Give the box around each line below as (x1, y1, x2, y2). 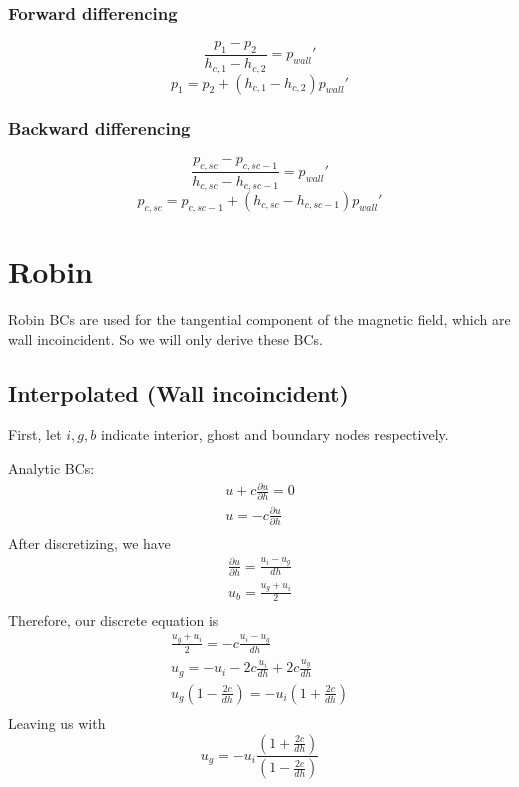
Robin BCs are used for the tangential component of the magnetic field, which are (8, 308, 511, 329)
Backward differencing (8, 116, 191, 141)
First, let (8, 424, 62, 445)
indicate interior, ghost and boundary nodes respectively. (100, 424, 449, 445)
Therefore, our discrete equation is (8, 609, 219, 630)
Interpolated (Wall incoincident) (8, 377, 349, 408)
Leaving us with (8, 712, 106, 733)
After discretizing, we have (8, 533, 171, 554)
